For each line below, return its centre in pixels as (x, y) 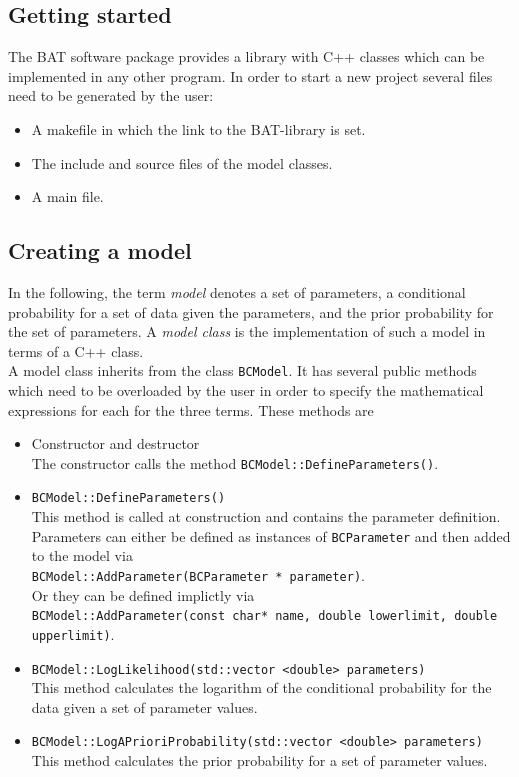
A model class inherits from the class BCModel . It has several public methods (242, 370)
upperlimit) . (73, 633)
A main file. (67, 196)
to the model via (82, 555)
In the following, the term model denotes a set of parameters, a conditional (237, 291)
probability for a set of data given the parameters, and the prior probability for (251, 311)
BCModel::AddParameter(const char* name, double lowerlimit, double (264, 616)
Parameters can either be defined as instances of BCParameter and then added (271, 535)
